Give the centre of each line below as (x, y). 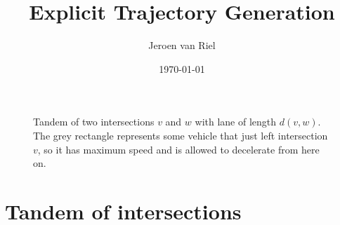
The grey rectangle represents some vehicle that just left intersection (181, 135)
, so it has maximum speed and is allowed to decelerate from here (178, 149)
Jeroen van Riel (182, 45)
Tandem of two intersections (94, 122)
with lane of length (236, 122)
